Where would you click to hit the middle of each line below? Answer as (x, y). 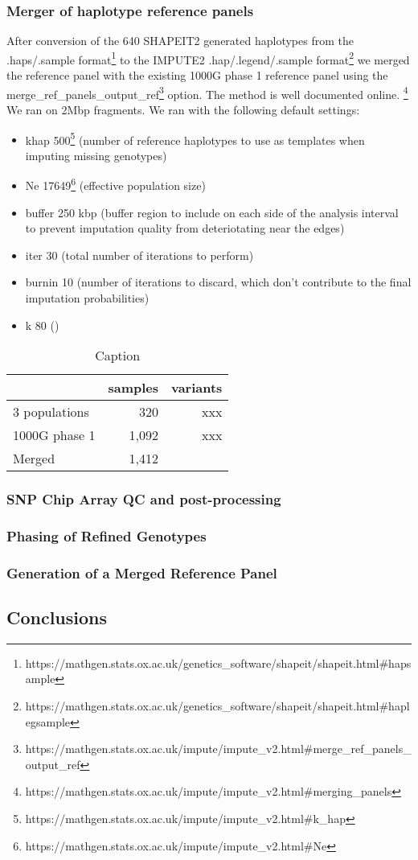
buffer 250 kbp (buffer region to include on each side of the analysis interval (212, 212)
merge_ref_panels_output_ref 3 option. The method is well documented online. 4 (207, 93)
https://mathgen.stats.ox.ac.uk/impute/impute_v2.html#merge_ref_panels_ (218, 749)
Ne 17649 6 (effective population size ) (115, 184)
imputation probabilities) (87, 297)
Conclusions (57, 617)
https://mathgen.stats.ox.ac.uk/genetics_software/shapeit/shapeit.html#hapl (217, 706)
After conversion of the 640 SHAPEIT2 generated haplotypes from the (180, 41)
